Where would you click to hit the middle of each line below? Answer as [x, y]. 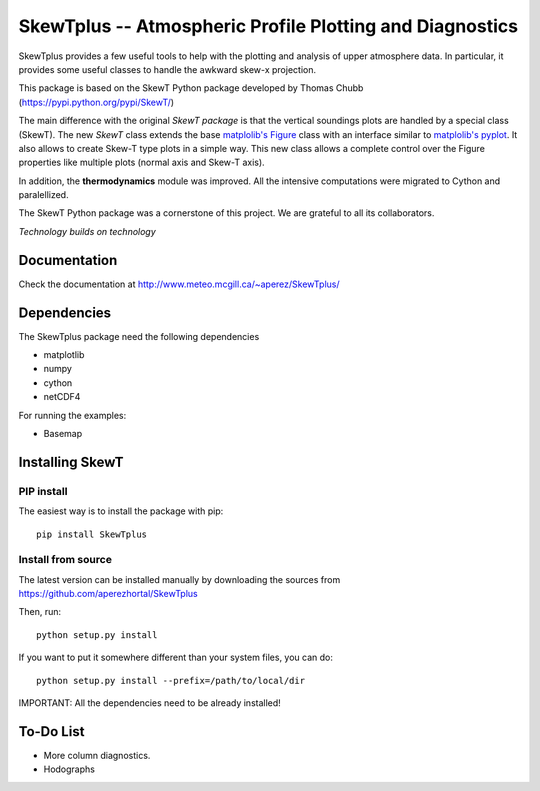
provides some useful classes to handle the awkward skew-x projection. [167, 69]
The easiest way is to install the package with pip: [121, 511]
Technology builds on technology [87, 231]
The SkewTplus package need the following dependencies [139, 336]
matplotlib [64, 355]
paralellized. [43, 195]
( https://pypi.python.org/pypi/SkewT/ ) [96, 102]
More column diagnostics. [97, 755]
